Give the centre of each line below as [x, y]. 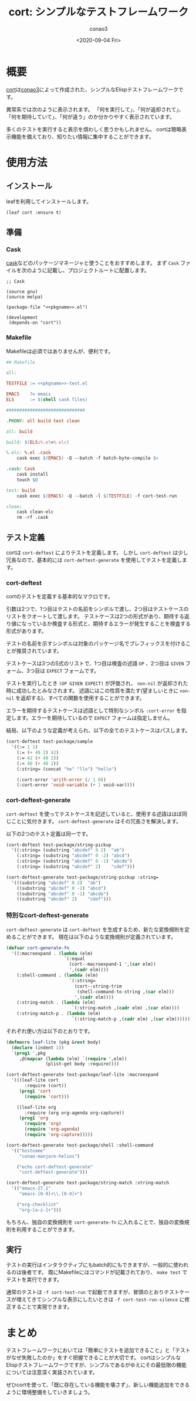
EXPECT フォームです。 [73, 671]
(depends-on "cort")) [35, 323]
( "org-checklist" [38, 1204]
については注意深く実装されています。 [52, 1372]
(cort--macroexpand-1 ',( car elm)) [113, 964]
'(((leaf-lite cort [35, 1080]
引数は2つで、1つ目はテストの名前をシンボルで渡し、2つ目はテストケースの [97, 609]
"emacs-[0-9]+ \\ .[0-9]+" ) [51, 1194]
